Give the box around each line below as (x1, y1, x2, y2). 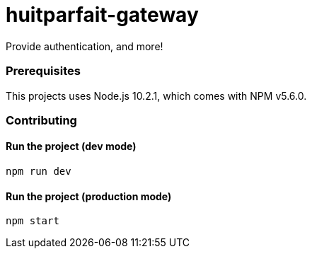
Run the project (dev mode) (6, 140, 137, 153)
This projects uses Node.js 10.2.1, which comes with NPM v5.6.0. (6, 89, 307, 102)
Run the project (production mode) (6, 190, 172, 202)
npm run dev (6, 166, 71, 178)
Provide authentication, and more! (6, 40, 163, 52)
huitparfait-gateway (6, 3, 199, 27)
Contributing (6, 112, 77, 127)
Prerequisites (6, 64, 81, 79)
